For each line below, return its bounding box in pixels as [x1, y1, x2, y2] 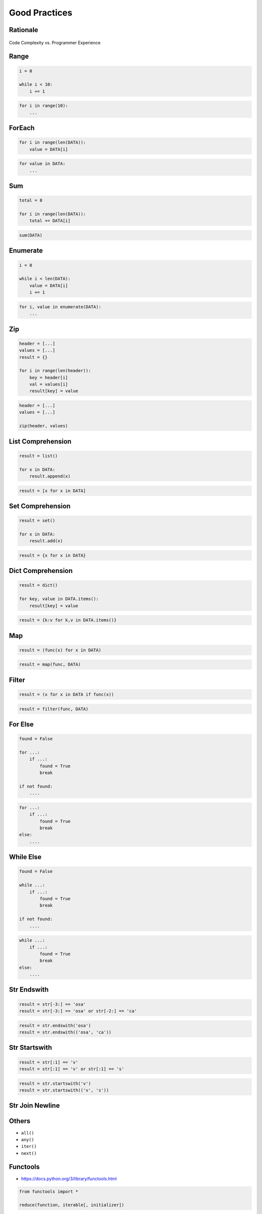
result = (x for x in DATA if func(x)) [19, 692, 114, 697]
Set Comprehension [9, 502, 71, 510]
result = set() [19, 518, 55, 523]
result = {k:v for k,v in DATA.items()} [19, 617, 116, 623]
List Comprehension [9, 437, 72, 445]
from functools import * [19, 1189, 79, 1194]
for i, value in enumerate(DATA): [19, 304, 101, 309]
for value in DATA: [19, 161, 65, 167]
